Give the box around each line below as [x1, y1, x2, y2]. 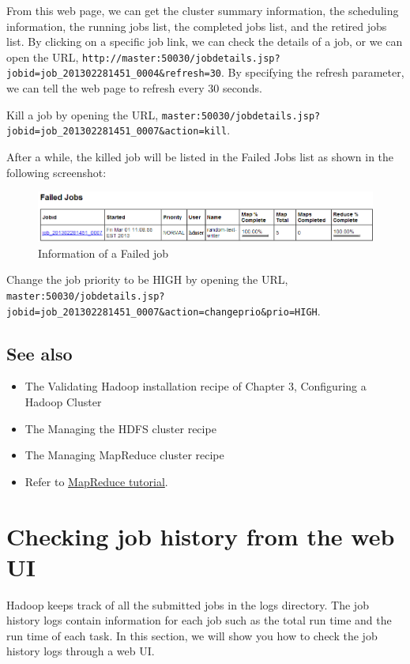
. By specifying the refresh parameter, [221, 64, 404, 81]
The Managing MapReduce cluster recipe [24, 447, 224, 463]
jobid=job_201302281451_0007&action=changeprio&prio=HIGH [6, 306, 318, 318]
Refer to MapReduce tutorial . [24, 473, 168, 489]
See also [6, 341, 73, 365]
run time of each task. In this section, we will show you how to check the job [6, 627, 378, 643]
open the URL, [6, 48, 79, 65]
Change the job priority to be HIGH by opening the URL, [6, 271, 288, 288]
